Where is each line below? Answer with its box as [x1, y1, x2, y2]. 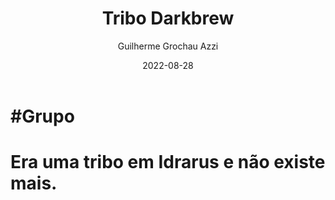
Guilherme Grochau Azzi [117, 40, 219, 52]
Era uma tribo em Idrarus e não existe [10, 151, 326, 174]
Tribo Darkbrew [101, 7, 235, 30]
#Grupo [10, 105, 75, 127]
